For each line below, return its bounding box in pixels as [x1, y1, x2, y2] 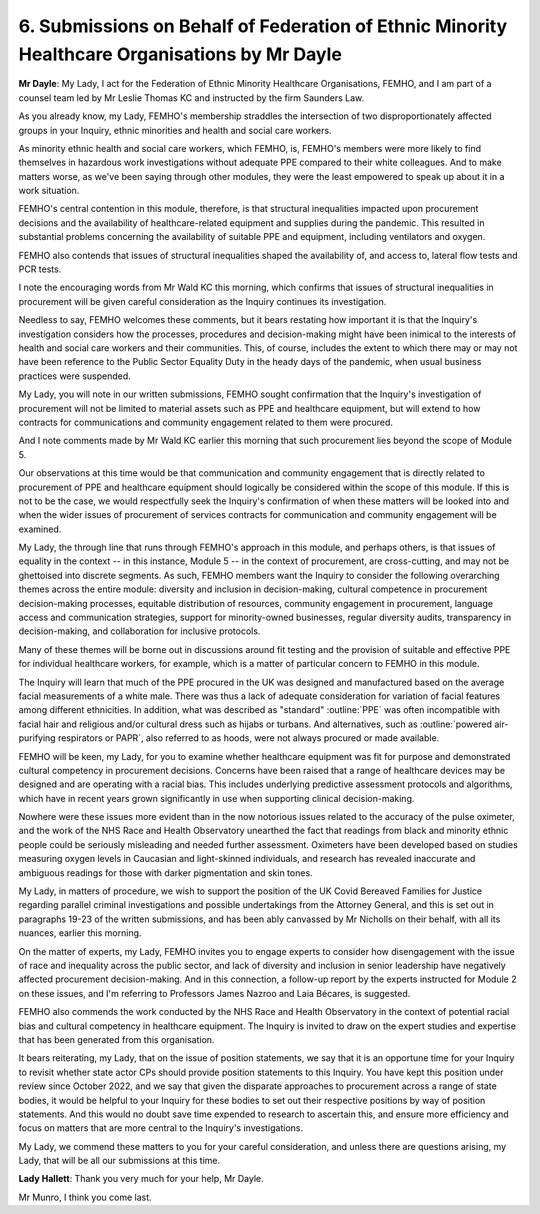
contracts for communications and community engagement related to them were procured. [18, 416, 394, 428]
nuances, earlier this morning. [18, 927, 142, 939]
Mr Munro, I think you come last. [18, 1191, 152, 1203]
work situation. [18, 185, 80, 197]
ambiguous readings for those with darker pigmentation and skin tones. [18, 866, 314, 879]
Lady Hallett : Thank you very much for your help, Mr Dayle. [18, 1173, 264, 1185]
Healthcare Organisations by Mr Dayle [18, 43, 342, 65]
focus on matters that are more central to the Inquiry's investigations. [18, 1122, 304, 1134]
